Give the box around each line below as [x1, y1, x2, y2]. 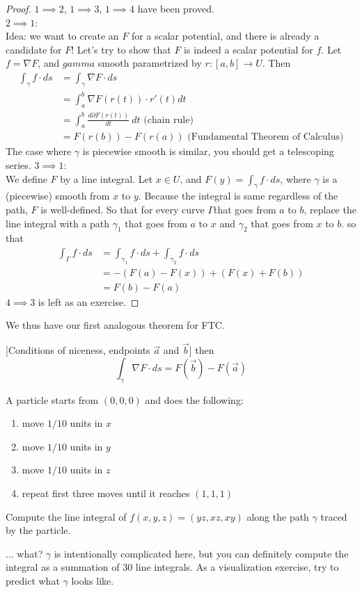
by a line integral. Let [60, 171, 153, 186]
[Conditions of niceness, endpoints [6, 343, 150, 357]
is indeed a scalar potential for [184, 42, 313, 56]
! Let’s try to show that [71, 42, 171, 56]
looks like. [71, 574, 114, 588]
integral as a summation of [6, 560, 120, 574]
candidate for [6, 42, 62, 56]
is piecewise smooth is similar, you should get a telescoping [82, 144, 334, 159]
